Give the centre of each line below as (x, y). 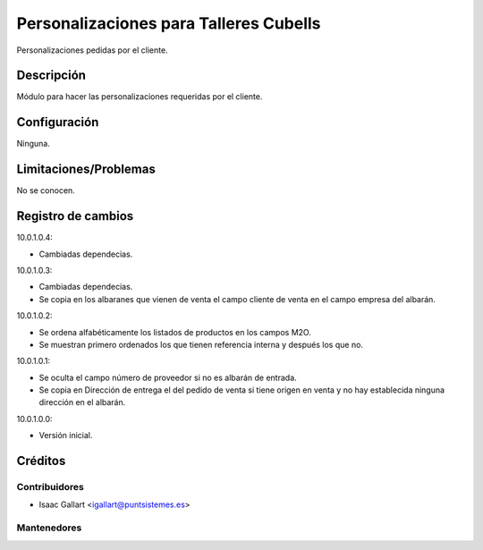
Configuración (58, 122)
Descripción (51, 76)
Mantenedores (49, 528)
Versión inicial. (66, 436)
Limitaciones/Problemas (86, 169)
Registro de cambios (75, 216)
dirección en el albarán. (82, 402)
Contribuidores (50, 487)
